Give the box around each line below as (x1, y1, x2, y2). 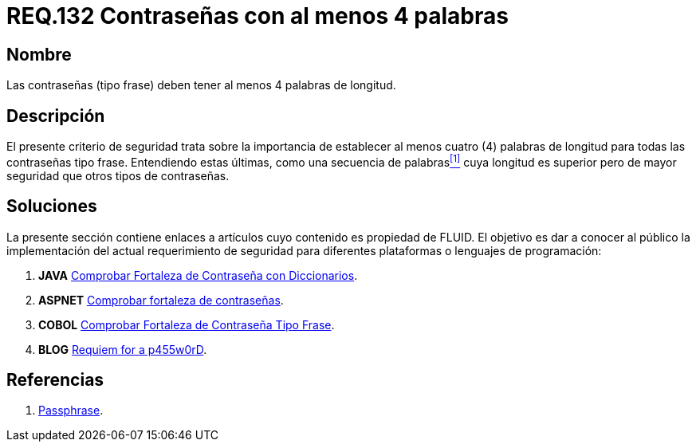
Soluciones (6, 196, 97, 217)
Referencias (6, 369, 104, 390)
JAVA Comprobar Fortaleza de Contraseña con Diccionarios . (38, 268, 358, 282)
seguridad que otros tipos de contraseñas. (6, 168, 230, 183)
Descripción (6, 105, 105, 126)
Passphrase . (38, 403, 104, 418)
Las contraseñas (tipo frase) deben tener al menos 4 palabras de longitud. (6, 78, 396, 92)
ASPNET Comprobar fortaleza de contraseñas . (38, 293, 284, 307)
